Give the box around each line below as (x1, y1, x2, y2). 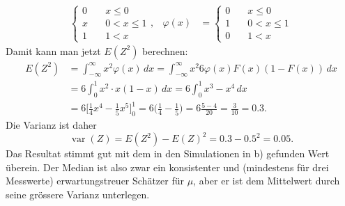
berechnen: (142, 43, 188, 58)
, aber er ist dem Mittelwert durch (193, 173, 340, 188)
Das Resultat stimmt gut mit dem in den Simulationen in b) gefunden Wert (6, 146, 330, 161)
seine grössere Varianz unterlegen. (6, 187, 150, 201)
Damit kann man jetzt (6, 43, 101, 58)
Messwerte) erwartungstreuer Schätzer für (6, 173, 184, 188)
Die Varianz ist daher (6, 118, 97, 132)
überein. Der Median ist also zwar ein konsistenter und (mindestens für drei (6, 159, 329, 174)
